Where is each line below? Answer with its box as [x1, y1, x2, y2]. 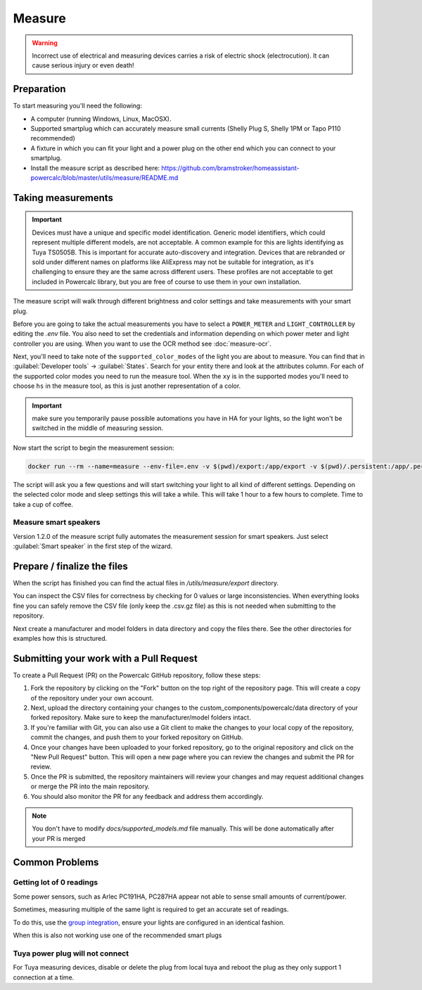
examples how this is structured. [13, 634, 108, 642]
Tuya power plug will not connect [13, 949, 129, 958]
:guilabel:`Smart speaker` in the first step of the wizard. [13, 542, 173, 551]
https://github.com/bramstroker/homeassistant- [161, 164, 300, 172]
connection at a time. [13, 973, 75, 982]
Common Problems [13, 856, 99, 868]
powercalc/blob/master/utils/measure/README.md [30, 173, 179, 182]
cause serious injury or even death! [32, 61, 134, 70]
